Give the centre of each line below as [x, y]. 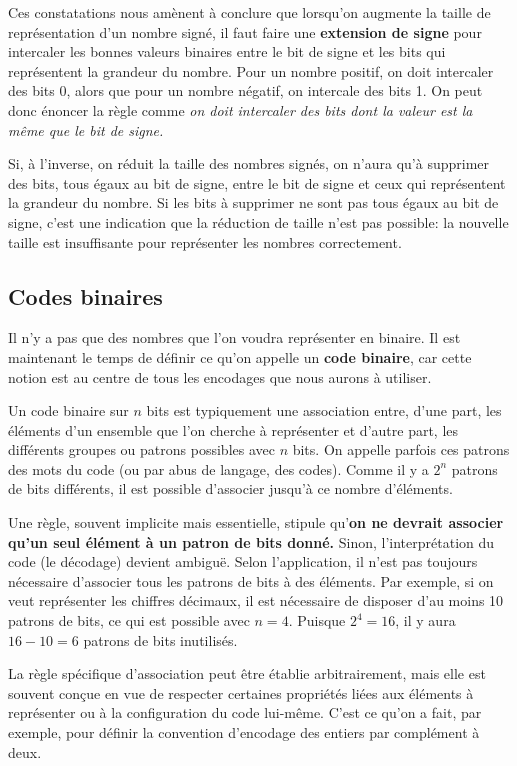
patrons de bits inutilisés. [160, 639]
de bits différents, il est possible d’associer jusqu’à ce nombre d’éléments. [230, 488]
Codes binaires [85, 295]
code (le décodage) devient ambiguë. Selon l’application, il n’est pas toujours [243, 561]
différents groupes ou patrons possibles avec [141, 449]
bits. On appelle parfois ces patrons [401, 449]
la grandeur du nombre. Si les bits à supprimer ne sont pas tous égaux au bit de [253, 202]
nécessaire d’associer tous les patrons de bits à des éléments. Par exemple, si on [251, 580]
